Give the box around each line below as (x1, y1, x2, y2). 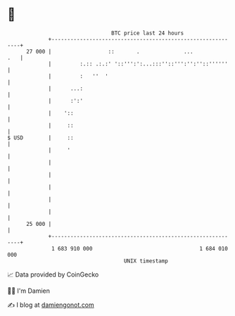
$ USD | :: (7, 134, 74, 141)
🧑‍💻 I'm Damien (7, 286, 51, 295)
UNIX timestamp (123, 257, 169, 265)
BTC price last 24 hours (111, 30, 184, 37)
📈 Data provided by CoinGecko (7, 270, 99, 279)
